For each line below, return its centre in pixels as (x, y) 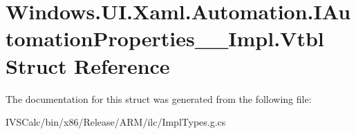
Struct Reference (88, 65)
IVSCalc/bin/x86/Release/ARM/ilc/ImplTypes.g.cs (116, 122)
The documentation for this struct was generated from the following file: (159, 98)
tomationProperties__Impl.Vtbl (165, 38)
